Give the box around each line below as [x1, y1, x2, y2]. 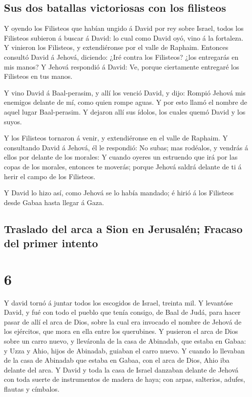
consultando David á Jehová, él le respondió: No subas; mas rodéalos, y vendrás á [4, 142, 248, 152]
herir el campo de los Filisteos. [4, 171, 96, 181]
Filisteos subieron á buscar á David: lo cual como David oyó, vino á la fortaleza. [4, 32, 244, 43]
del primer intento [4, 235, 98, 251]
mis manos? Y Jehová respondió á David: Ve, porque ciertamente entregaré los [4, 61, 239, 71]
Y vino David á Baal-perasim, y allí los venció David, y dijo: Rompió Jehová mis [4, 87, 246, 97]
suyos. [4, 116, 22, 126]
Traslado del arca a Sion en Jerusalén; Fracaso [4, 221, 243, 236]
